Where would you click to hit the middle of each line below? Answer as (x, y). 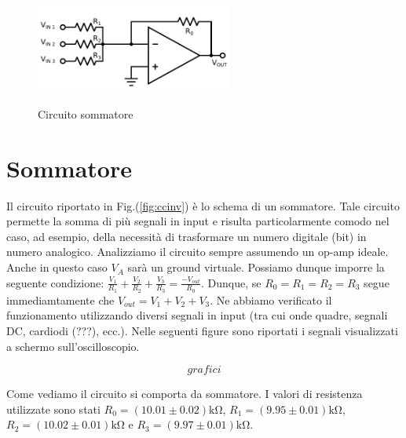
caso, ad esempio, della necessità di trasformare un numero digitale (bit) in (187, 236)
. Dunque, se (231, 282)
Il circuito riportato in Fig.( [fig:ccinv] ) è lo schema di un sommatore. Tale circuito (203, 205)
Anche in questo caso (57, 267)
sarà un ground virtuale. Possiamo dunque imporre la (256, 267)
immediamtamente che (60, 299)
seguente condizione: (55, 282)
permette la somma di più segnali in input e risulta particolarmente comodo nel (198, 221)
